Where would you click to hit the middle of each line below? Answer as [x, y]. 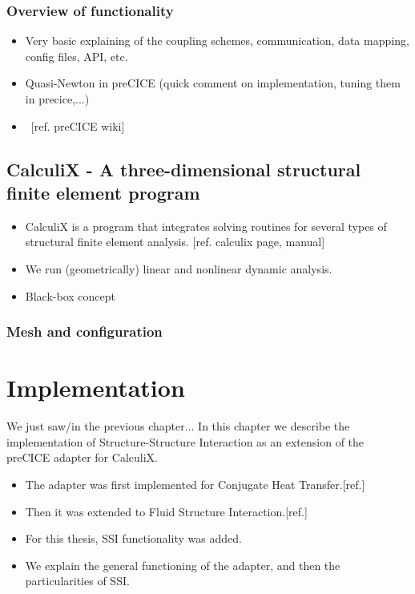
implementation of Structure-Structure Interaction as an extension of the [185, 441]
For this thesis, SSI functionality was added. [133, 538]
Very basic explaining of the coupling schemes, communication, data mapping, [217, 40]
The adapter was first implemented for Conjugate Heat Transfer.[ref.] [195, 484]
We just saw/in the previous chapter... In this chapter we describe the [178, 426]
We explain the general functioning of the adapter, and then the [183, 565]
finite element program [103, 192]
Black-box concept [70, 295]
